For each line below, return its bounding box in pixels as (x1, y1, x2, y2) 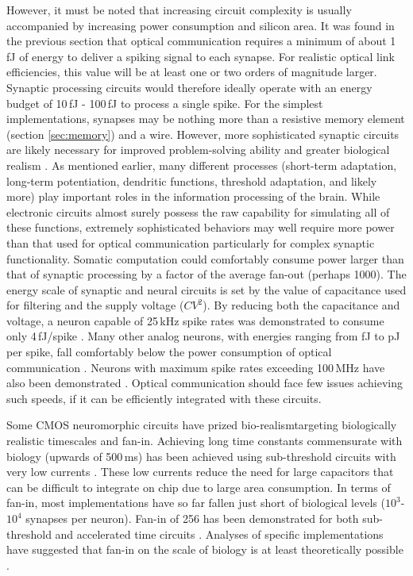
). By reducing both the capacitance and (203, 297, 400, 313)
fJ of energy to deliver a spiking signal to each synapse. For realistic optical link (6, 48, 395, 64)
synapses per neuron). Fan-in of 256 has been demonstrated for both (25, 510, 359, 526)
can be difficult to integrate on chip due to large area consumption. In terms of (6, 478, 391, 495)
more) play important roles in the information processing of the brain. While (6, 188, 380, 205)
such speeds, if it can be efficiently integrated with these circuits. (6, 390, 322, 406)
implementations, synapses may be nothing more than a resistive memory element (6, 110, 405, 127)
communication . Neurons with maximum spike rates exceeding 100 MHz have (6, 359, 385, 375)
